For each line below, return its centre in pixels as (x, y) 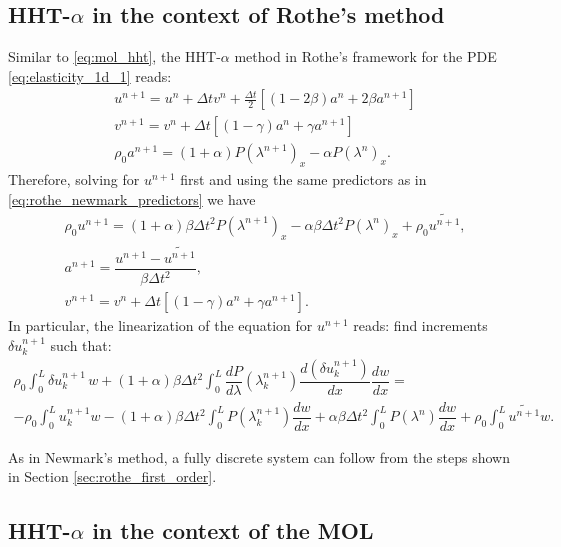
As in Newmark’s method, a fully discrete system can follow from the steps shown (259, 456)
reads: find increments (420, 325)
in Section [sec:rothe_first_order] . (112, 476)
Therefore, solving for (74, 179)
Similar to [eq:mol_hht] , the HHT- (114, 56)
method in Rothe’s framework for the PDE (365, 56)
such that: (81, 344)
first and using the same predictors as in (303, 179)
